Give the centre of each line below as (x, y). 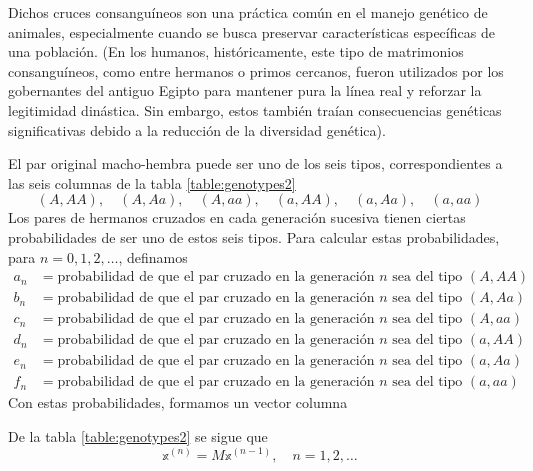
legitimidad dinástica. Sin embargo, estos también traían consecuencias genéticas (255, 109)
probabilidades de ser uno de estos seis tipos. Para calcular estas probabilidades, (254, 236)
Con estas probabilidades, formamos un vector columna (178, 402)
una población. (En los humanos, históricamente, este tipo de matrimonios (236, 51)
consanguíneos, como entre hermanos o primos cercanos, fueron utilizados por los (256, 70)
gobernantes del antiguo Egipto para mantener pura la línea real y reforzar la (245, 90)
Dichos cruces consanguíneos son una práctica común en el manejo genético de (248, 12)
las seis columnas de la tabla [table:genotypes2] (152, 182)
